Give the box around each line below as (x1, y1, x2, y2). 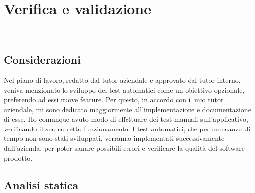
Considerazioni (4, 52, 81, 67)
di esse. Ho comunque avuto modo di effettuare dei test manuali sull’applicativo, (4, 114, 248, 124)
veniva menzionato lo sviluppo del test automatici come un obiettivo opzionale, (4, 84, 245, 95)
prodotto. (4, 152, 33, 163)
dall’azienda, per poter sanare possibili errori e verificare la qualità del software (4, 143, 245, 153)
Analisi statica (4, 177, 79, 192)
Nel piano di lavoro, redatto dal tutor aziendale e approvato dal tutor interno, (4, 74, 241, 85)
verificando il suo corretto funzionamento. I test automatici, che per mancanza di (4, 123, 251, 133)
